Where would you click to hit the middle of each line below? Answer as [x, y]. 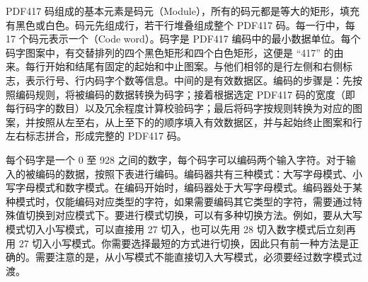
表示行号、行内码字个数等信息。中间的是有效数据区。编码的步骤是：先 [189, 80]
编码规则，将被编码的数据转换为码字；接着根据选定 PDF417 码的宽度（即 [185, 94]
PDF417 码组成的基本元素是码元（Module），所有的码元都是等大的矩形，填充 [183, 11]
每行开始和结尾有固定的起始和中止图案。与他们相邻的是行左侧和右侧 [184, 66]
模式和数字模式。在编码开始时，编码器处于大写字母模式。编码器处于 [194, 187]
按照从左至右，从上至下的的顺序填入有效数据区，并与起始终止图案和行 [199, 122]
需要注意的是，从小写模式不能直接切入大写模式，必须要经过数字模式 [194, 257]
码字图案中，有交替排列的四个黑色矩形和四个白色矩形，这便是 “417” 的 [170, 52]
